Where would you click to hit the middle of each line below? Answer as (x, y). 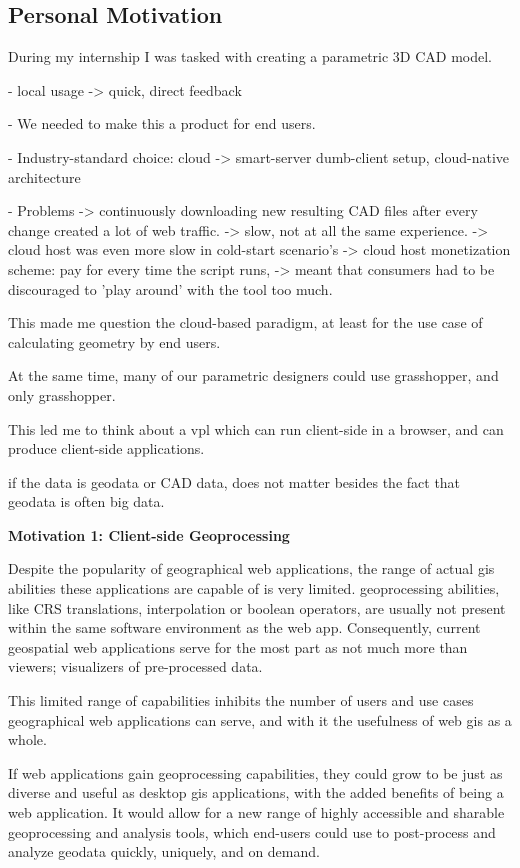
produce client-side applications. (106, 448)
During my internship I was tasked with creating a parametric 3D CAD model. (250, 56)
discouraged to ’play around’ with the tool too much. (170, 288)
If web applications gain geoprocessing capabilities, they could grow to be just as (255, 772)
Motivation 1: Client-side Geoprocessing (149, 534)
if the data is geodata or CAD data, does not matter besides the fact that (234, 481)
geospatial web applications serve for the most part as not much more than (238, 646)
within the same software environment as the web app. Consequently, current (244, 627)
